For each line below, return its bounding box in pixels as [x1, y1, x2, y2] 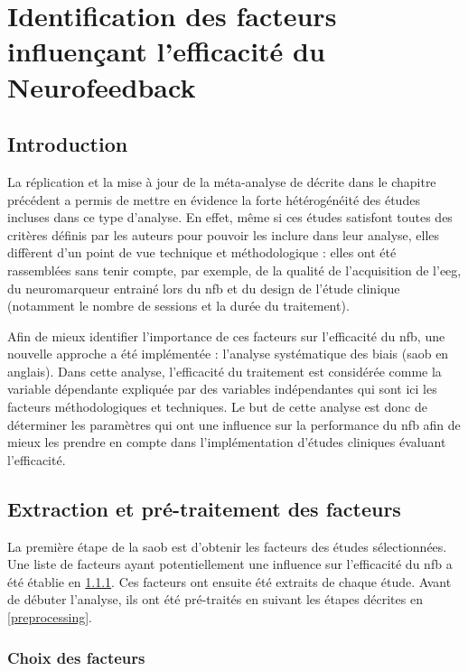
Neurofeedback [7, 68, 196, 105]
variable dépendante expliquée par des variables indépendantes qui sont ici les [7, 379, 437, 398]
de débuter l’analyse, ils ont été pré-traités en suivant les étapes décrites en [7, 590, 423, 609]
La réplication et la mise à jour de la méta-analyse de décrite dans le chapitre [7, 172, 436, 191]
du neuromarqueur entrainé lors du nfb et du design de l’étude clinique [7, 278, 400, 297]
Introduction [7, 130, 128, 158]
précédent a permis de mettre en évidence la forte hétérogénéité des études [7, 190, 420, 209]
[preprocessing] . [7, 608, 92, 627]
